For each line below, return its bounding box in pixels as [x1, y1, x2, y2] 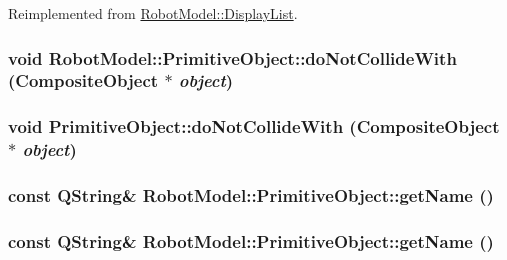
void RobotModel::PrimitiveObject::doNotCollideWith [8, 45, 457, 70]
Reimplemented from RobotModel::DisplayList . [8, 3, 298, 23]
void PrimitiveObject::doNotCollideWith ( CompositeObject [8, 114, 500, 139]
